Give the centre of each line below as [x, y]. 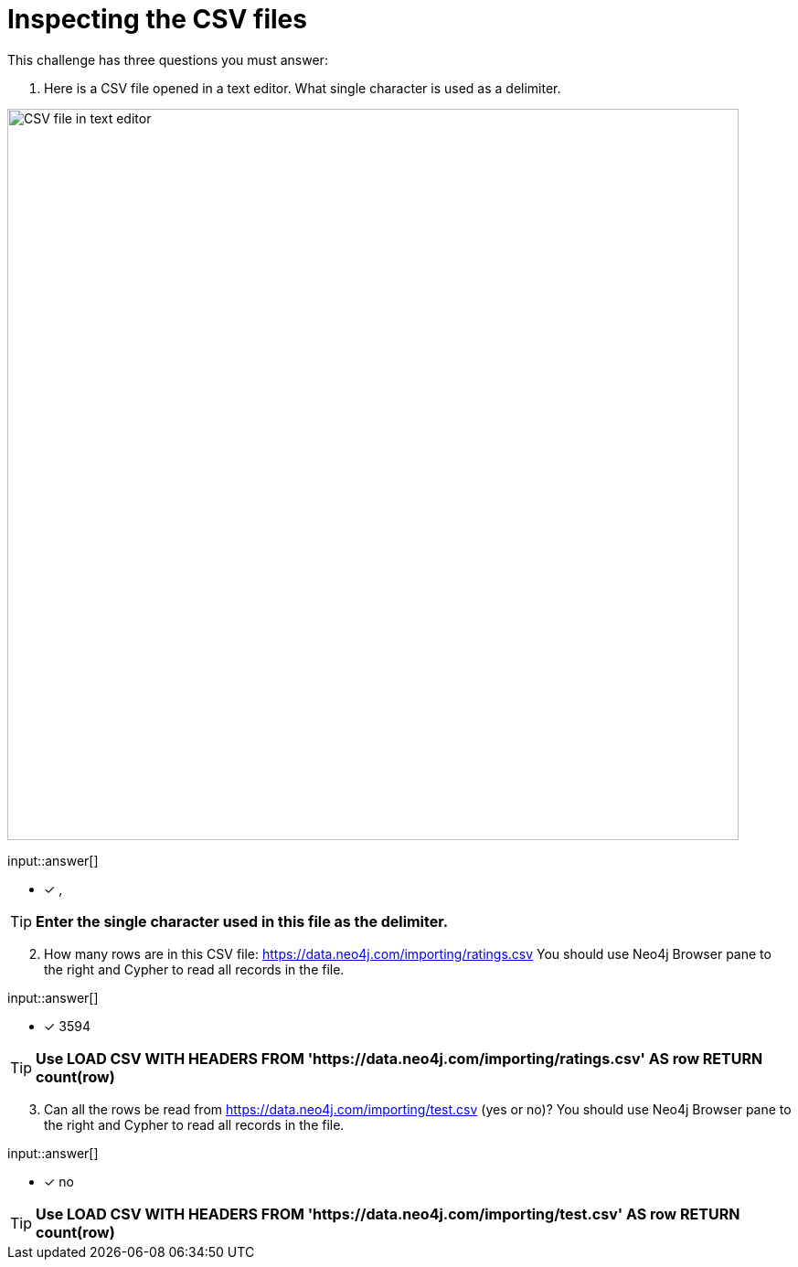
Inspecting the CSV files [157, 19]
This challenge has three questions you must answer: [168, 59]
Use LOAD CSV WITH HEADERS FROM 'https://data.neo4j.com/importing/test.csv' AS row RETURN [388, 1214]
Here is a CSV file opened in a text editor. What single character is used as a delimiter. [303, 88]
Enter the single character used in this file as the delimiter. [242, 921]
